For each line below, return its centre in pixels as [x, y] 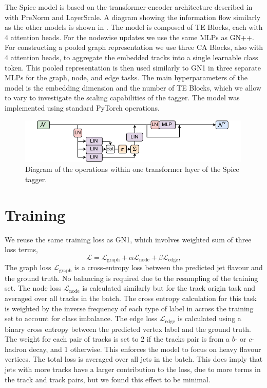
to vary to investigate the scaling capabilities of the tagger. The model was [122, 98]
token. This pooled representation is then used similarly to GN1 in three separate [133, 67]
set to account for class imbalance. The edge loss [81, 318]
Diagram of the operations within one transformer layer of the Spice [132, 169]
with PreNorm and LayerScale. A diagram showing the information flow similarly [133, 17]
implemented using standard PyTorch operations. [82, 107]
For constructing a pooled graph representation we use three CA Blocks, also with [134, 47]
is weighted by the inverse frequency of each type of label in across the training [129, 308]
